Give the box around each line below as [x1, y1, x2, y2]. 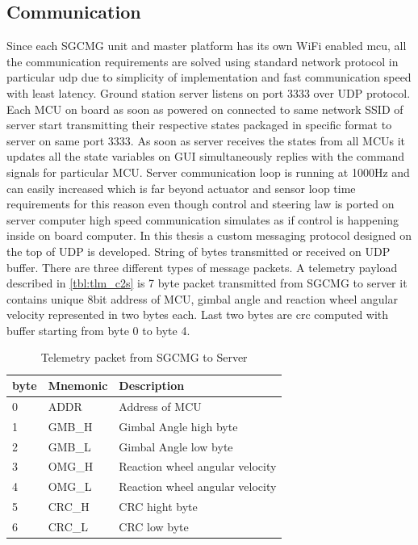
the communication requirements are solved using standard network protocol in [6, 52, 399, 69]
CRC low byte [119, 518, 189, 535]
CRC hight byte [119, 498, 198, 515]
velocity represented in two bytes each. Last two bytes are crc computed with [6, 306, 389, 323]
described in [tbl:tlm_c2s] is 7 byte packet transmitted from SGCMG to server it [6, 275, 408, 291]
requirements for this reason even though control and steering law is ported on [6, 195, 395, 212]
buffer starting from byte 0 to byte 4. [6, 321, 190, 338]
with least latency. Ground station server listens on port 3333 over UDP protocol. [6, 84, 411, 101]
